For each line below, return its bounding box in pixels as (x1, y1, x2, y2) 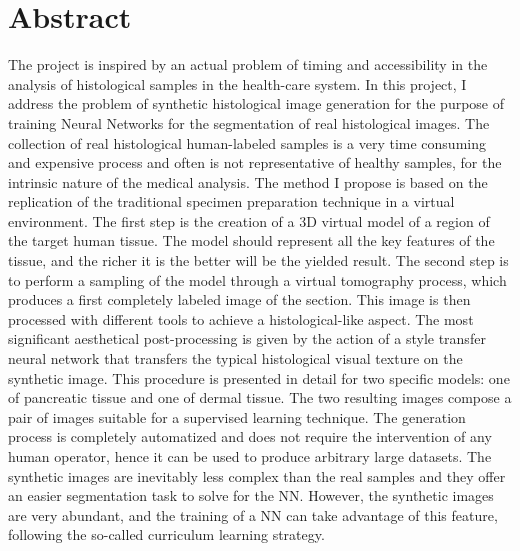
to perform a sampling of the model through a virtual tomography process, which (8, 269, 507, 290)
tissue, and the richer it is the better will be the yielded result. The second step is (8, 250, 509, 271)
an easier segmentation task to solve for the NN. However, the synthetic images (8, 485, 494, 506)
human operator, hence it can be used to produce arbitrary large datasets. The (8, 446, 492, 466)
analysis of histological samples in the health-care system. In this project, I (8, 73, 467, 94)
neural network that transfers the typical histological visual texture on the (8, 348, 463, 369)
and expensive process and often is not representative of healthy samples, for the (8, 152, 502, 173)
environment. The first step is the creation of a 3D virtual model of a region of (8, 210, 490, 231)
